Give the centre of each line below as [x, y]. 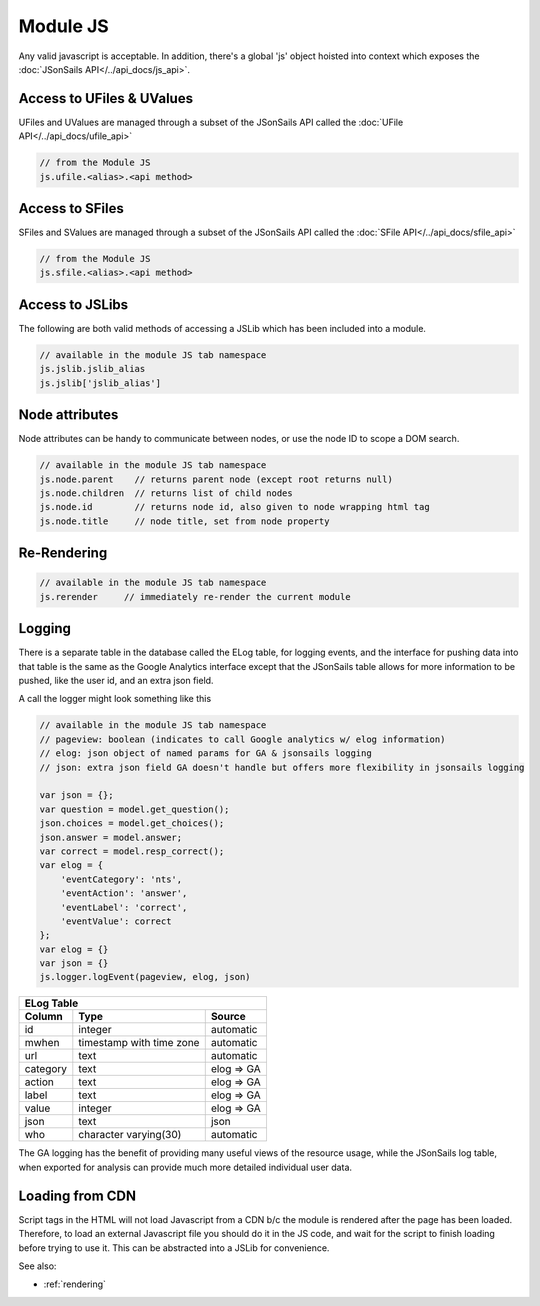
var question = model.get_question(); [134, 809]
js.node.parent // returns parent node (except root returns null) [216, 479]
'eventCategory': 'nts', [121, 879]
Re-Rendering [63, 553]
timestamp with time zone [139, 1043]
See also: [37, 1266]
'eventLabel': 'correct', [124, 907]
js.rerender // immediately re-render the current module [195, 596]
